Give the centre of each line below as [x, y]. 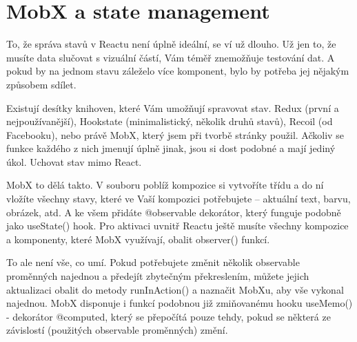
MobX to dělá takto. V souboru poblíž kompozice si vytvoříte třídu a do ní [165, 185]
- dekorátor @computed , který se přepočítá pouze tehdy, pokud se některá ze [169, 316]
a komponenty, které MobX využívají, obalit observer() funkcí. [138, 239]
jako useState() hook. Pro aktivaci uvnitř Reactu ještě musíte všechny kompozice [177, 226]
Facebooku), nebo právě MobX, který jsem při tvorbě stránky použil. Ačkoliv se [175, 134]
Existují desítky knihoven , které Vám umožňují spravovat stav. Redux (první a [173, 107]
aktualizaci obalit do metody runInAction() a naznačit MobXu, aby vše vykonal [175, 289]
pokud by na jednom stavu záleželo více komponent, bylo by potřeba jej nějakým [178, 71]
